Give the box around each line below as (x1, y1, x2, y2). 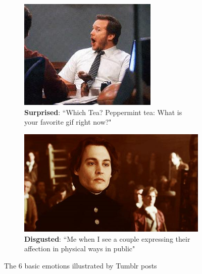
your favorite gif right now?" (24, 117, 112, 127)
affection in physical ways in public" (24, 243, 135, 254)
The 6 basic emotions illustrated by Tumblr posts (4, 260, 157, 270)
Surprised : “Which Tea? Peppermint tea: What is (24, 106, 182, 117)
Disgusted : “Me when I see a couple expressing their (24, 233, 190, 244)
